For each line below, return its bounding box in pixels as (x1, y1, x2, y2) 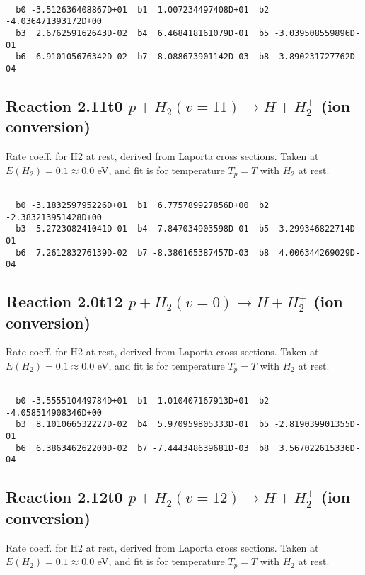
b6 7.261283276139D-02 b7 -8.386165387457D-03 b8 (16, 247, 270, 258)
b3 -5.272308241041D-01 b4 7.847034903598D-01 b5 (16, 224, 270, 234)
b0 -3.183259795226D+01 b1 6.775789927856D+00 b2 (16, 200, 270, 210)
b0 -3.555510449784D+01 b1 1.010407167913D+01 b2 (16, 396, 270, 406)
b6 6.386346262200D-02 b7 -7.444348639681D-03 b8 (16, 443, 270, 453)
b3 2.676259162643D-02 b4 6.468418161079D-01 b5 (16, 28, 270, 38)
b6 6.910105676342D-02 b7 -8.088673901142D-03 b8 (16, 52, 270, 62)
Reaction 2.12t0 (6, 486, 123, 508)
